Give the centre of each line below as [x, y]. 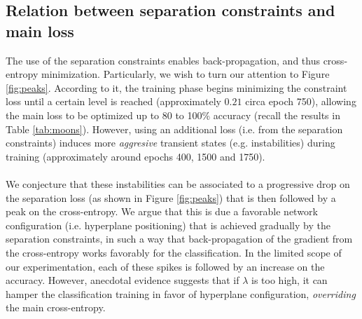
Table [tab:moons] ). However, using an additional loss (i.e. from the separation [174, 129]
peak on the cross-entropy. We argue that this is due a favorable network [162, 211]
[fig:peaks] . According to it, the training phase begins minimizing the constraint [176, 87]
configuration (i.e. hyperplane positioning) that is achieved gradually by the [168, 225]
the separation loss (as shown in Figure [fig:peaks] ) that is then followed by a [171, 197]
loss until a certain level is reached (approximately [113, 101]
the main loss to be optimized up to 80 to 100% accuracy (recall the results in [173, 115]
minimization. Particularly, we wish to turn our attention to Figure [185, 74]
